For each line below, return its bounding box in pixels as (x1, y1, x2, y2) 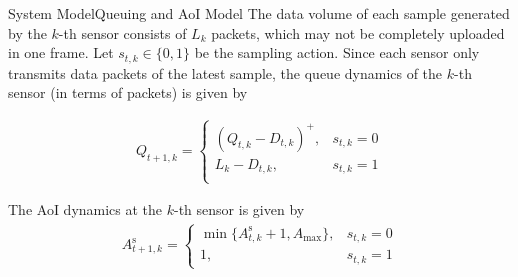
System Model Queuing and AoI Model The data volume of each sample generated (8, 3, 510, 23)
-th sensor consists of (58, 22, 187, 43)
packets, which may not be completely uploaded (211, 22, 505, 43)
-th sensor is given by (174, 199, 305, 220)
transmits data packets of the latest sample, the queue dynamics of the (8, 62, 443, 83)
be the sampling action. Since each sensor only (194, 42, 480, 63)
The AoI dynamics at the (8, 199, 163, 220)
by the (8, 22, 47, 43)
